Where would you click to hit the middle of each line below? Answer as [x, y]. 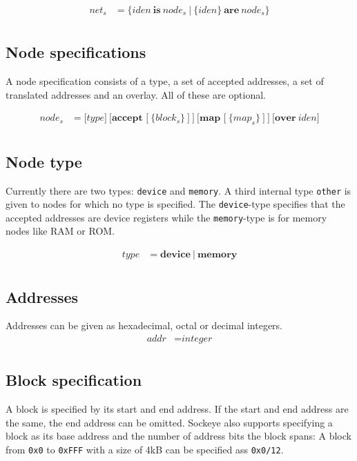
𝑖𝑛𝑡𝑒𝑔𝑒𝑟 [197, 339]
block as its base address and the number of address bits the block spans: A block [178, 436]
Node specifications [76, 52]
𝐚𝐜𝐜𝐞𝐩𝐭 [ [130, 118]
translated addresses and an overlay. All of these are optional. [136, 94]
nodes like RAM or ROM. [60, 231]
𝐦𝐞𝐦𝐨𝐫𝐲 [217, 255]
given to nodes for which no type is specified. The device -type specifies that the [175, 204]
